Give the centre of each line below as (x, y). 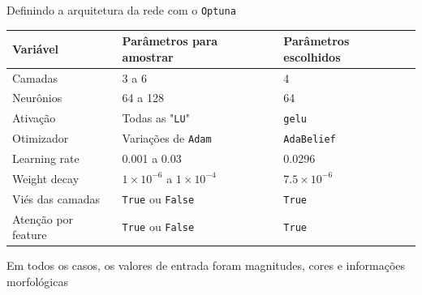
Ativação (34, 118)
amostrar (148, 56)
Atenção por (43, 218)
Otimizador (41, 138)
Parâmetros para (170, 41)
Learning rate (46, 158)
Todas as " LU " (156, 118)
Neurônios (37, 98)
